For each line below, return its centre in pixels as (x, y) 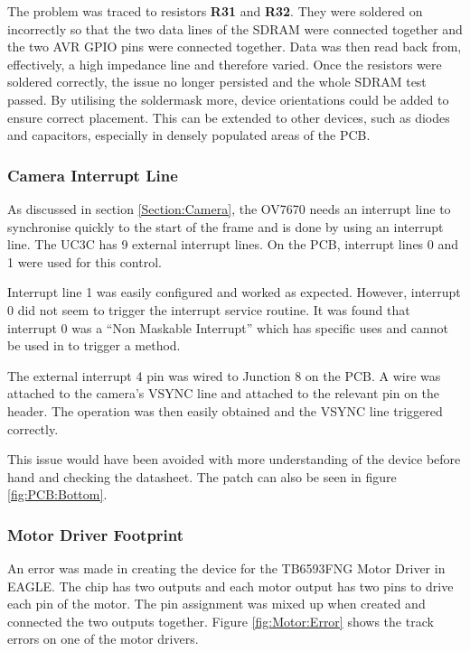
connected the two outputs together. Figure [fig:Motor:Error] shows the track (221, 621)
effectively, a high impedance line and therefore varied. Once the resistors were (225, 64)
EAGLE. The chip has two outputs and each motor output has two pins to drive (230, 586)
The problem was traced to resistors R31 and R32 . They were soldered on (215, 11)
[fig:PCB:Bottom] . (57, 494)
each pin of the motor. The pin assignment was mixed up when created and (216, 604)
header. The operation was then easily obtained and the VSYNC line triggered (225, 410)
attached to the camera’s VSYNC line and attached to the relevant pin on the (224, 393)
